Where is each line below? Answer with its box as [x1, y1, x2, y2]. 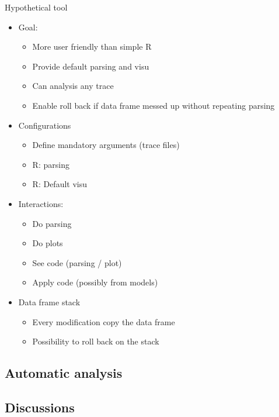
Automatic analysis [5, 364, 123, 382]
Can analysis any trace [32, 80, 114, 92]
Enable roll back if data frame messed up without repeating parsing [32, 99, 275, 111]
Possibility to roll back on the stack [32, 335, 159, 347]
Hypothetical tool [5, 1, 68, 13]
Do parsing [32, 217, 72, 229]
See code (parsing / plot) [32, 256, 122, 268]
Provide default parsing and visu [32, 60, 149, 72]
